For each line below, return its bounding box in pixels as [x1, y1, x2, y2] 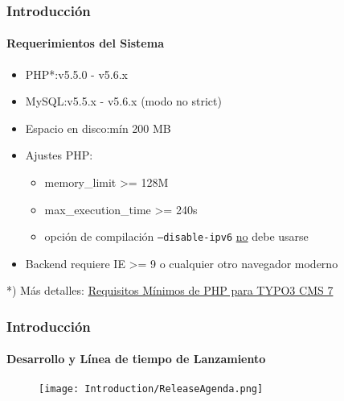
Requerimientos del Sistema [6, 35, 164, 52]
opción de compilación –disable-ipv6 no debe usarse [44, 228, 309, 245]
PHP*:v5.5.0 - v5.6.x [25, 65, 128, 82]
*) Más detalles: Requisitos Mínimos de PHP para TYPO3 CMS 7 [6, 282, 334, 299]
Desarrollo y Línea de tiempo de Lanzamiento [6, 350, 266, 367]
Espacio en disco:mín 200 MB [25, 119, 171, 136]
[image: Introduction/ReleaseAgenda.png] [39, 382, 264, 395]
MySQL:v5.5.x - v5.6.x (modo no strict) [25, 93, 222, 110]
